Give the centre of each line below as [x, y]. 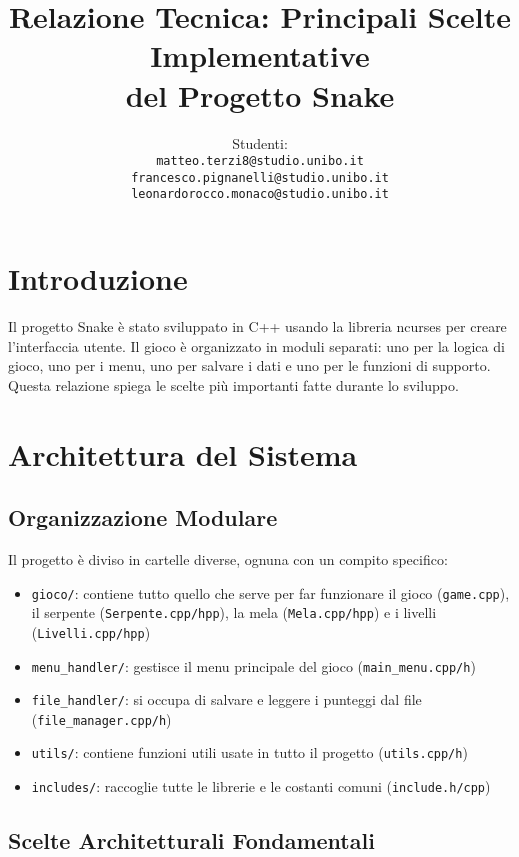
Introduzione [98, 278]
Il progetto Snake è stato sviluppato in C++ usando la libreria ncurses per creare [257, 326]
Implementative [260, 55]
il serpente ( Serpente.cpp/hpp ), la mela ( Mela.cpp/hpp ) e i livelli [234, 612]
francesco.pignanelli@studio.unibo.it [260, 177]
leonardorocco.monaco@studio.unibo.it [260, 194]
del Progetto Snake [260, 94]
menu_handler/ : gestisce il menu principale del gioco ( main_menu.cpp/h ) [253, 665]
